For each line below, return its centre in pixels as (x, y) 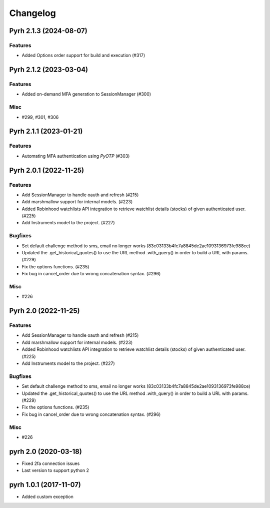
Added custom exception (47, 497)
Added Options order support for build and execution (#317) (83, 56)
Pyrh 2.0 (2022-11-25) (44, 311)
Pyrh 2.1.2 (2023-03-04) (49, 70)
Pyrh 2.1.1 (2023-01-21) (46, 131)
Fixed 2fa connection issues (51, 463)
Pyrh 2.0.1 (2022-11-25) (47, 170)
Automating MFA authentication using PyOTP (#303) (76, 156)
